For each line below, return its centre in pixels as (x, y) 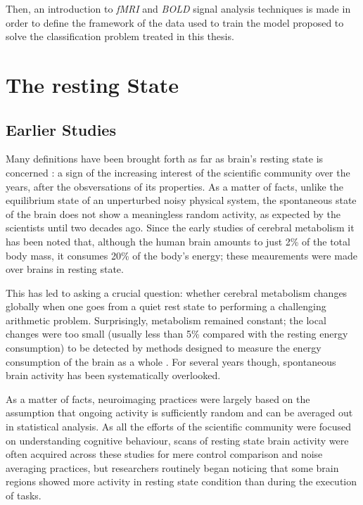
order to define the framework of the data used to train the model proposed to (175, 22)
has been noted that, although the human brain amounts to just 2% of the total (178, 241)
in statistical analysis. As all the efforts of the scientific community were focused (179, 427)
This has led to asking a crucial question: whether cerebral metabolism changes (177, 292)
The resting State (93, 84)
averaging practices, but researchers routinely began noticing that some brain (172, 467)
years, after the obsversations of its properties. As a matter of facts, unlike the (174, 186)
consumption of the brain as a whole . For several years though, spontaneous (171, 361)
